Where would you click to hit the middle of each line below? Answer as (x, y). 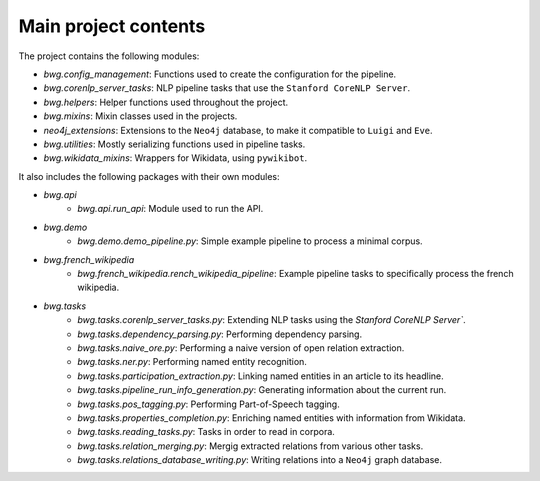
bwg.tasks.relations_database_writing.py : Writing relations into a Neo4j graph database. (259, 460)
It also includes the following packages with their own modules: (149, 176)
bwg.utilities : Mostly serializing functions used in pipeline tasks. (174, 144)
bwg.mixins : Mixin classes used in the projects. (140, 116)
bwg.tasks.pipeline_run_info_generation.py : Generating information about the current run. (262, 390)
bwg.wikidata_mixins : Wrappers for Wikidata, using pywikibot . (175, 158)
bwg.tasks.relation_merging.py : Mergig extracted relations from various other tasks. (250, 446)
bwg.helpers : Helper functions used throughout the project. (166, 102)
